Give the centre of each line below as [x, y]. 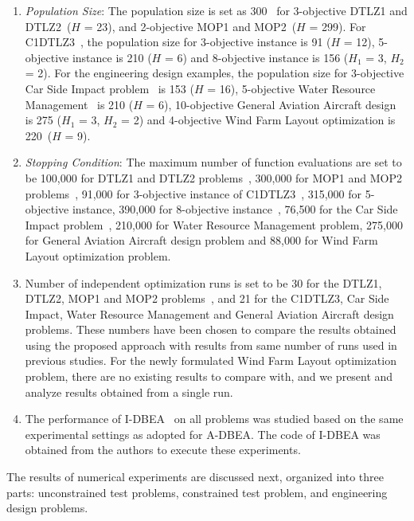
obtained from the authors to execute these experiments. [163, 450]
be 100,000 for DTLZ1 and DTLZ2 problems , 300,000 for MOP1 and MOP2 [213, 177]
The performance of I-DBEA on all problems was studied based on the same [214, 419]
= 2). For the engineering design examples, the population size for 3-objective [215, 73]
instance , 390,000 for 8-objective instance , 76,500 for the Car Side [235, 209]
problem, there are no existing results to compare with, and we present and [209, 376]
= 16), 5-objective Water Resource [291, 88]
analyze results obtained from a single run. [129, 392]
